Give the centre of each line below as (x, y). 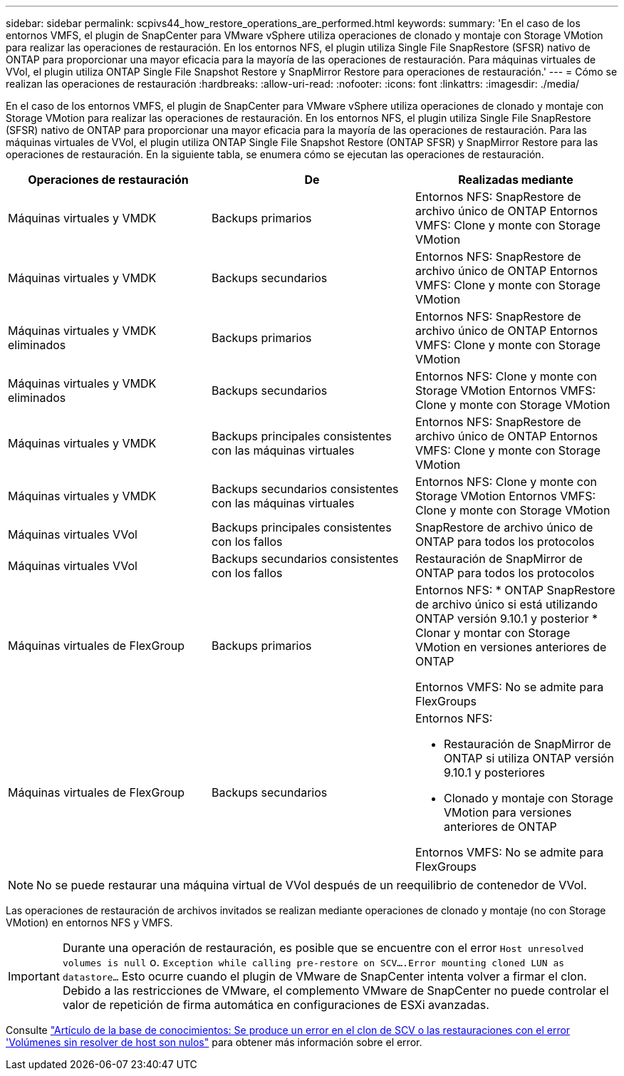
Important (34, 976)
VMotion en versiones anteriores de (511, 647)
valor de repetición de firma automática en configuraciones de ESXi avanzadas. (276, 1005)
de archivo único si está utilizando (506, 604)
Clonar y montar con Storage (493, 633)
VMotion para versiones (508, 812)
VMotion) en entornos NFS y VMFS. (89, 922)
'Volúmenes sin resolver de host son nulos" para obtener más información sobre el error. (214, 1042)
